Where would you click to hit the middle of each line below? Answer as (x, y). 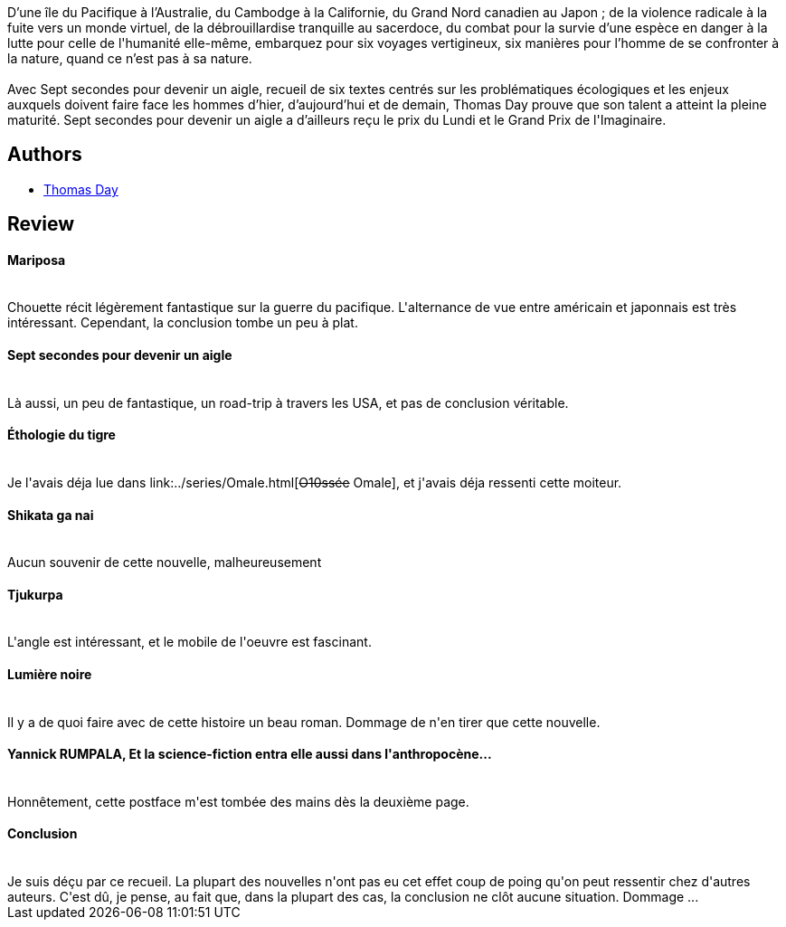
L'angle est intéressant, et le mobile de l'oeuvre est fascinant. (189, 642)
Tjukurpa (35, 594)
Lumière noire (50, 674)
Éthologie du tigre (62, 435)
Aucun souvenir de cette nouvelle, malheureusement (165, 563)
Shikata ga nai (51, 515)
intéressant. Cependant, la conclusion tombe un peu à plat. (183, 323)
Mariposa (37, 260)
